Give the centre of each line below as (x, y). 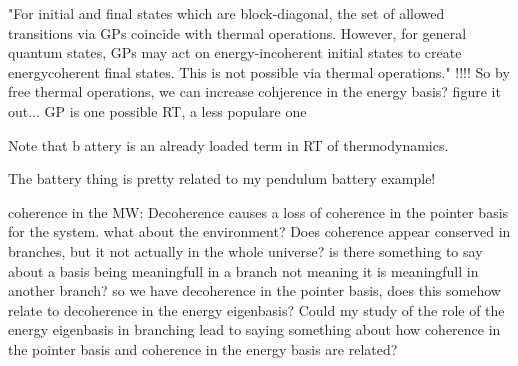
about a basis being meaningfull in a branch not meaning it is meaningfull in (243, 270)
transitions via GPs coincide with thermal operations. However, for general (237, 32)
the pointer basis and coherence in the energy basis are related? (203, 348)
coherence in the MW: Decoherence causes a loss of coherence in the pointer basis (258, 211)
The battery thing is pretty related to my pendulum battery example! (222, 178)
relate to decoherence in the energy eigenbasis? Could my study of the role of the (256, 309)
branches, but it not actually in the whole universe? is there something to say (245, 250)
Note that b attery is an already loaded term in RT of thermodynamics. (228, 144)
